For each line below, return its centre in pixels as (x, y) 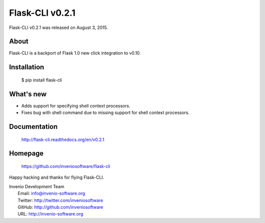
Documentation (33, 126)
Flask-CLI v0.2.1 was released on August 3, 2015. (58, 28)
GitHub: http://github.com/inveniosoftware (61, 207)
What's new (28, 94)
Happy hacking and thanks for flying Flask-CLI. (56, 177)
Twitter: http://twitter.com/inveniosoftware (60, 200)
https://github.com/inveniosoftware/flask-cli (66, 166)
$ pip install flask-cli (42, 80)
